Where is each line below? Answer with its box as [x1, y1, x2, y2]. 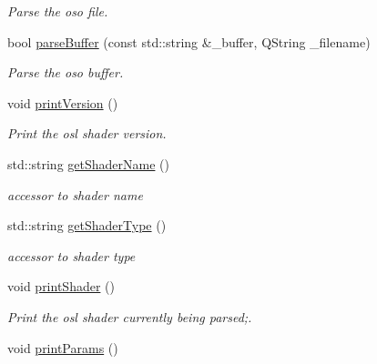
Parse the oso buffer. [7, 63, 124, 82]
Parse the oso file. [7, 2, 108, 20]
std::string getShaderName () [7, 154, 169, 173]
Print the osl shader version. [7, 124, 167, 143]
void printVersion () [7, 93, 118, 112]
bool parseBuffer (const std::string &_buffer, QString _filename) [7, 32, 371, 51]
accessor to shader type [7, 246, 136, 265]
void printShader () [7, 277, 115, 296]
